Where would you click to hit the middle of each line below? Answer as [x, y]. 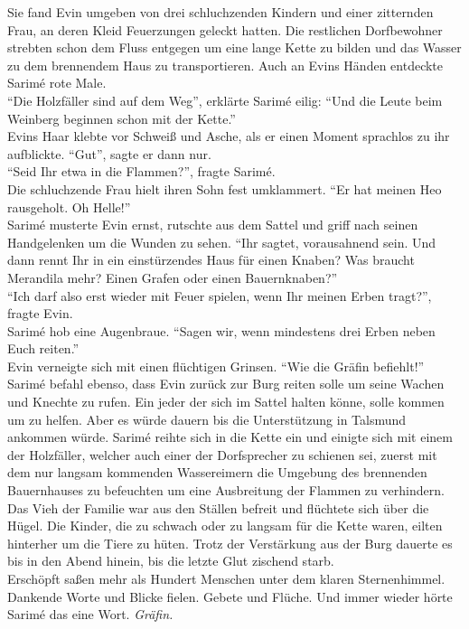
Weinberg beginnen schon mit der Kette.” [122, 118]
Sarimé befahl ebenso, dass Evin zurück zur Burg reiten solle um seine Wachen [226, 384]
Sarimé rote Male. [57, 83]
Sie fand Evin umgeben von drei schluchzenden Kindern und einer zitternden [220, 12]
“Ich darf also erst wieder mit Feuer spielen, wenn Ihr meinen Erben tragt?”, [220, 295]
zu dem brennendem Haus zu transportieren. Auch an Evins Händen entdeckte [225, 65]
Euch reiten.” [43, 348]
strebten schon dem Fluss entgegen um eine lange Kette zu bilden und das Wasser [234, 47]
